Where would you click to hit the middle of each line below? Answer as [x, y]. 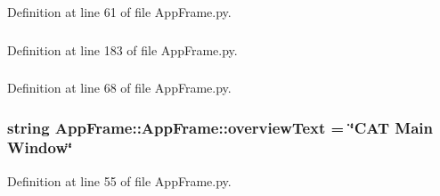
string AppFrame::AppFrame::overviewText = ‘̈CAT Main [220, 127]
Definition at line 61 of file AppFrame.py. [119, 12]
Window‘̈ [40, 147]
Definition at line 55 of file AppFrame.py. [119, 180]
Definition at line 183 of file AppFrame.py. [122, 49]
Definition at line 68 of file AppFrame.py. [119, 88]
